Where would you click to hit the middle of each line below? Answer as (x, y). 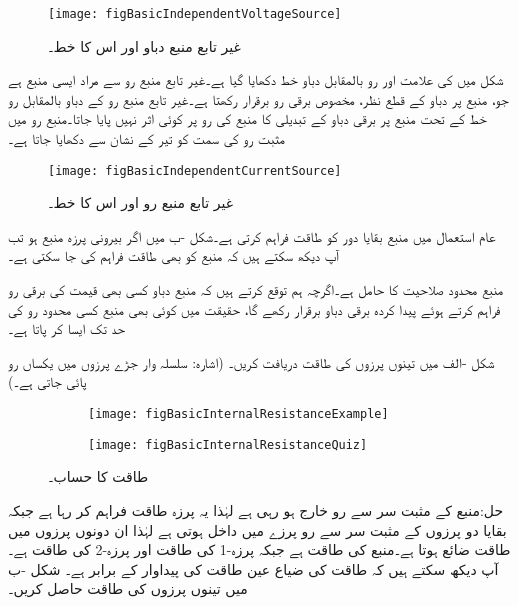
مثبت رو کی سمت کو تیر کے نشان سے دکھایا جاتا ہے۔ (146, 138)
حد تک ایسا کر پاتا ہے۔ (67, 328)
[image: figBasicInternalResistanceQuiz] (228, 444)
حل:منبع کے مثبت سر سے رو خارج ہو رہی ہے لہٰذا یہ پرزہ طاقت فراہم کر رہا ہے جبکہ (256, 509)
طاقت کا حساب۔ (98, 476)
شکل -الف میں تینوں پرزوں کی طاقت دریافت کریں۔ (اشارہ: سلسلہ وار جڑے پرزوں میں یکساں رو (251, 361)
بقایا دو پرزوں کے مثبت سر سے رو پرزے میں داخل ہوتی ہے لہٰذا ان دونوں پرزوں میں (257, 529)
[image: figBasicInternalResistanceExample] (238, 414)
